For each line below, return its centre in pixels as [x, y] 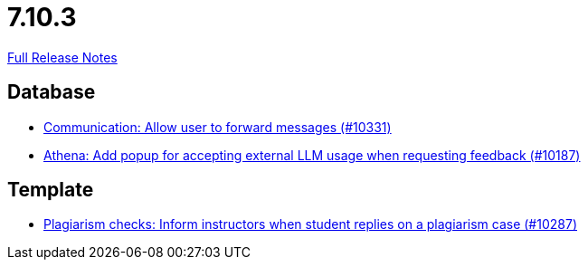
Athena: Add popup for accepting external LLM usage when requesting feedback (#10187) [312, 155]
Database [52, 92]
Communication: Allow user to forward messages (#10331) [218, 127]
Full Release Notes [62, 57]
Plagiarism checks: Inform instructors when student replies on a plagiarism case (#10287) [310, 224]
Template [51, 190]
